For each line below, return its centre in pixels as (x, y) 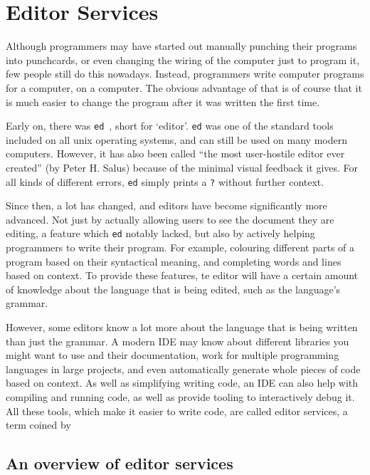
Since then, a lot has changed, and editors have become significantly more (166, 205)
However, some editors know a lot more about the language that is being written (182, 327)
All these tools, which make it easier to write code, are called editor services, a (177, 411)
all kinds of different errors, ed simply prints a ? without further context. (165, 181)
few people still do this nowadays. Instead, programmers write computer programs (185, 74)
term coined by (38, 425)
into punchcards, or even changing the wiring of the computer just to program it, (183, 59)
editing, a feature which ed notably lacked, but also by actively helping (160, 233)
